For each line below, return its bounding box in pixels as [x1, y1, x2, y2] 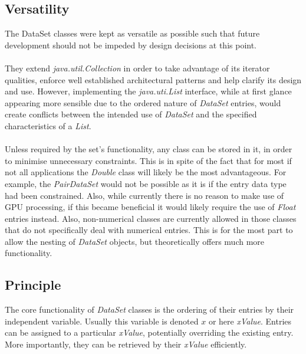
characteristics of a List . [5, 119, 91, 132]
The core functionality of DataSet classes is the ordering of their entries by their [5, 303, 294, 316]
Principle [5, 276, 61, 294]
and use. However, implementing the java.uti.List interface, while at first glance [5, 85, 292, 97]
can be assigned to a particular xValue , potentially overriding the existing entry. [5, 326, 294, 339]
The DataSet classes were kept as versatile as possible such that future [5, 27, 260, 40]
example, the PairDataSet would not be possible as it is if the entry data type [5, 177, 287, 189]
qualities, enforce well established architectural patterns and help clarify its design [5, 73, 302, 86]
